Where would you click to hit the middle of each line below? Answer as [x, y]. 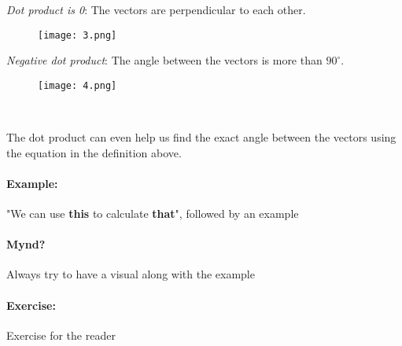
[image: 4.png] [77, 85]
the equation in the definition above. [94, 152]
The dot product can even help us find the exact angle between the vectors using [201, 137]
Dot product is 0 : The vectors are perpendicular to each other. [156, 9]
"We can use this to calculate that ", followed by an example [153, 213]
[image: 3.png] [77, 35]
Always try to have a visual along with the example [131, 274]
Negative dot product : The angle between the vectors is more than [164, 60]
